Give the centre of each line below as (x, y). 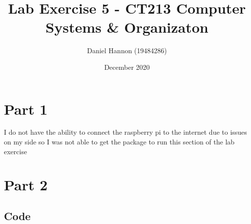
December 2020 (127, 67)
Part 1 (26, 109)
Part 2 (26, 185)
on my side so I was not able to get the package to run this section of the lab (119, 142)
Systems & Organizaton (127, 27)
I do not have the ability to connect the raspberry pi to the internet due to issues (125, 132)
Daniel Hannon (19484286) (127, 51)
